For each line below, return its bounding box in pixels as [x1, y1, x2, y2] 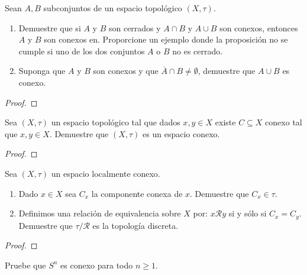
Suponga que [18, 64, 66, 77]
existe [215, 116, 236, 128]
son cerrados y [108, 21, 161, 34]
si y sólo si [228, 207, 267, 219]
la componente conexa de [91, 187, 183, 199]
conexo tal [265, 116, 302, 128]
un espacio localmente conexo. [51, 167, 160, 179]
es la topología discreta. [92, 219, 179, 231]
